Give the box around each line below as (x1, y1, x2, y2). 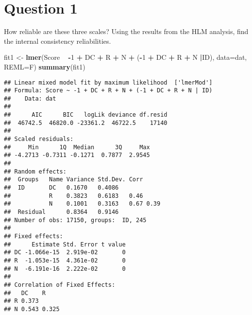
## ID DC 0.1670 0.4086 (4, 184, 119, 192)
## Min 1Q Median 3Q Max (4, 143, 150, 151)
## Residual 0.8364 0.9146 (4, 209, 119, 215)
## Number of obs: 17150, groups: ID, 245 (4, 216, 147, 224)
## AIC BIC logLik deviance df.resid (4, 111, 168, 119)
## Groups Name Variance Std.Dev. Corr (4, 176, 143, 183)
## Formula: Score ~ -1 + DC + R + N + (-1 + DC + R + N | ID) (4, 87, 213, 94)
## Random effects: (4, 168, 67, 175)
